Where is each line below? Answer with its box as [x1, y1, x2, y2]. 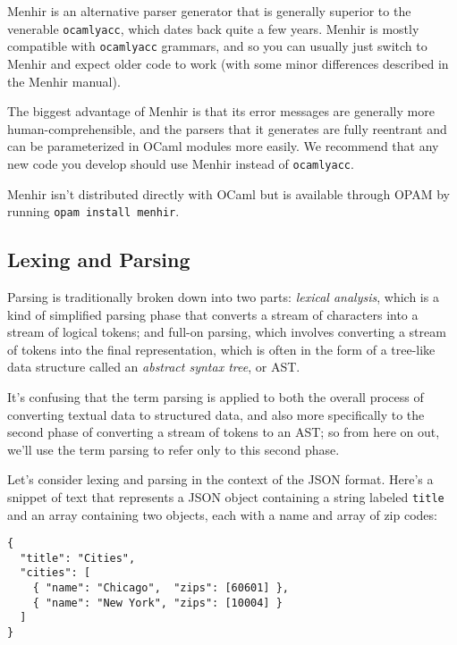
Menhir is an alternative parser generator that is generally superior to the [7, 2, 411, 20]
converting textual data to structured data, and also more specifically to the [7, 405, 425, 423]
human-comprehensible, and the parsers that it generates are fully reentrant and [7, 119, 447, 138]
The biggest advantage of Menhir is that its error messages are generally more [7, 102, 435, 121]
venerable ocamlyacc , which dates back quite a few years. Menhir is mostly [7, 19, 419, 38]
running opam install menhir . [7, 202, 180, 221]
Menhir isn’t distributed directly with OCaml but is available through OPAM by [7, 184, 450, 203]
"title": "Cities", [20, 551, 136, 565]
